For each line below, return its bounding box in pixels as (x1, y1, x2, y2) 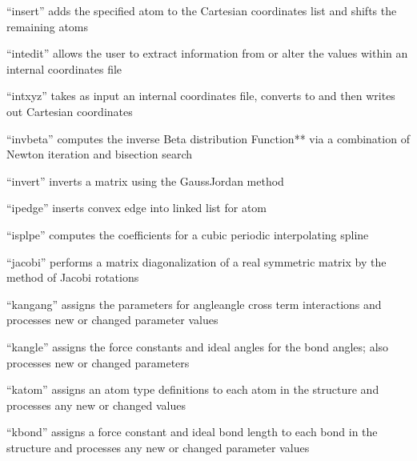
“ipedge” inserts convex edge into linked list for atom (6, 199, 267, 216)
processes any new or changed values (6, 396, 186, 413)
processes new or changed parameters (6, 354, 190, 371)
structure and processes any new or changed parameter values (6, 439, 310, 455)
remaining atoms (6, 18, 89, 34)
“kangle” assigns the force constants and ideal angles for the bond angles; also (6, 338, 389, 355)
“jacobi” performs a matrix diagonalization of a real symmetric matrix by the (6, 253, 387, 270)
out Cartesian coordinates (6, 102, 133, 119)
